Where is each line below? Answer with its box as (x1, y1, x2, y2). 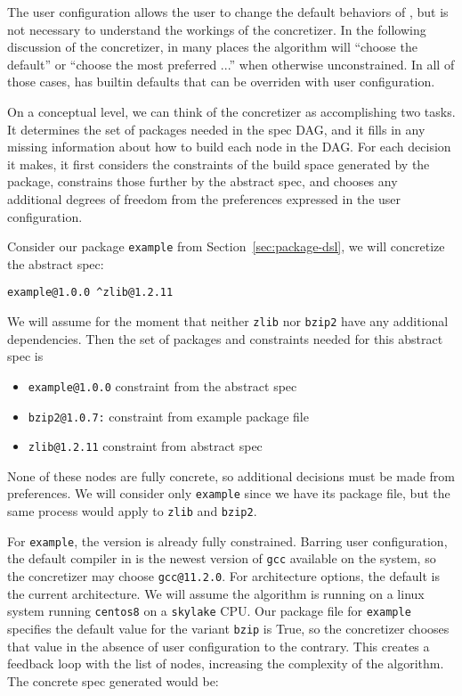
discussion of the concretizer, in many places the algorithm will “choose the (7, 37, 417, 56)
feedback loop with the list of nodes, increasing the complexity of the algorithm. (7, 654, 444, 673)
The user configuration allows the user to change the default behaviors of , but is (7, 3, 449, 20)
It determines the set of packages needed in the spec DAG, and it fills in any (7, 119, 426, 138)
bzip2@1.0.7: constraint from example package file (28, 406, 309, 425)
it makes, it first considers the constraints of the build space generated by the (7, 154, 430, 173)
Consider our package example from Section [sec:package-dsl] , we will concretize (7, 237, 445, 256)
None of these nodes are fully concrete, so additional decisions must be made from (7, 466, 455, 485)
